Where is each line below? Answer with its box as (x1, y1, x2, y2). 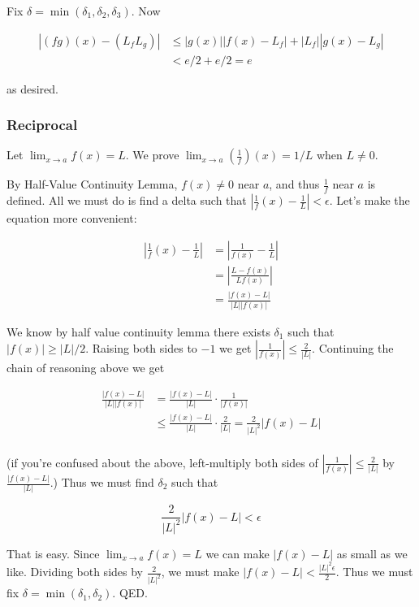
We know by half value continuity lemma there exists (6, 323, 270, 340)
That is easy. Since (6, 544, 100, 561)
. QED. (112, 584, 148, 601)
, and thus (269, 176, 320, 193)
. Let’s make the (329, 192, 410, 209)
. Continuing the (312, 340, 394, 357)
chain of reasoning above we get (6, 359, 165, 376)
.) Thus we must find (50, 474, 154, 491)
